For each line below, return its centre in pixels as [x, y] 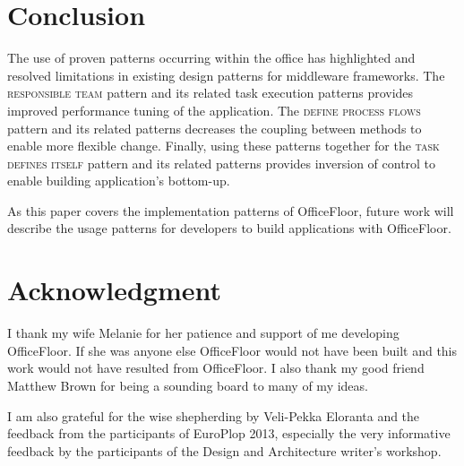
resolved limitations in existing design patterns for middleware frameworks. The [226, 75]
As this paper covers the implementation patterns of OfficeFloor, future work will [231, 210]
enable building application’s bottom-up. [119, 181]
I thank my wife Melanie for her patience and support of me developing [203, 333]
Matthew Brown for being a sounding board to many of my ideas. [188, 385]
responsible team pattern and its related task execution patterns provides [211, 93]
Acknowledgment [114, 290]
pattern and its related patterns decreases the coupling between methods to [215, 128]
